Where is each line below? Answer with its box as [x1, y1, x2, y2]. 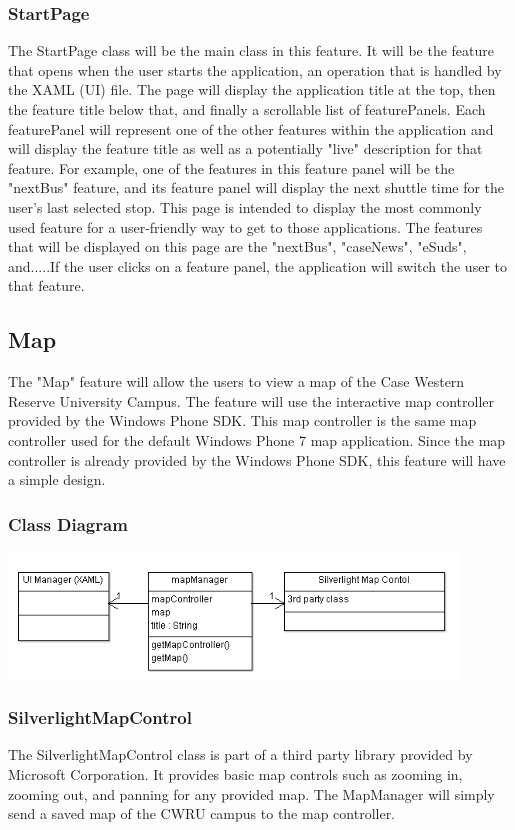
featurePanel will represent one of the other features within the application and [8, 118, 494, 139]
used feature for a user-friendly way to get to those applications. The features [8, 216, 483, 237]
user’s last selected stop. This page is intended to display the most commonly [8, 196, 482, 217]
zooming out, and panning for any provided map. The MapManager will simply [8, 783, 495, 804]
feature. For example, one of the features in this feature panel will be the [8, 157, 455, 178]
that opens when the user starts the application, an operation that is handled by [8, 59, 502, 80]
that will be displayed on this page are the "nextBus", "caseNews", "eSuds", [8, 236, 467, 257]
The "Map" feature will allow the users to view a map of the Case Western [8, 371, 465, 392]
